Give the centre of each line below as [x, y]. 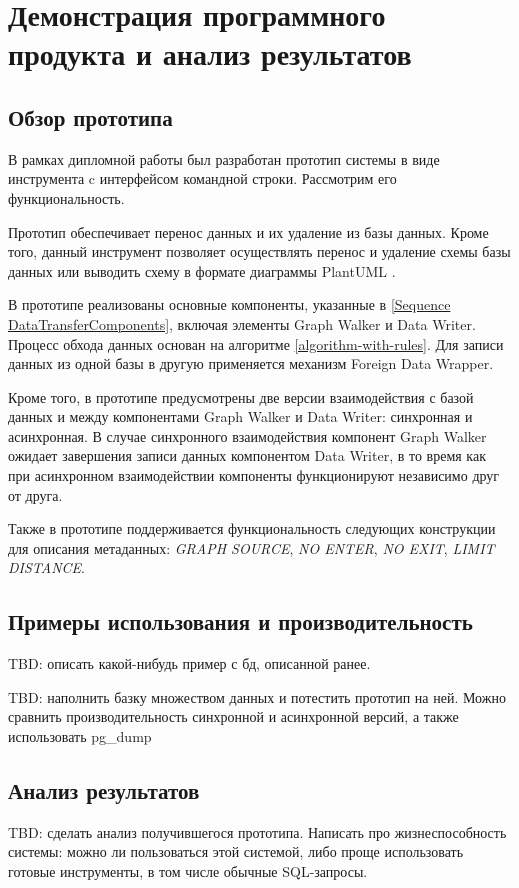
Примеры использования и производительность [240, 621]
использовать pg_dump [80, 736]
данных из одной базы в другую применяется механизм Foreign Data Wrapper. [251, 363]
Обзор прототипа [90, 116]
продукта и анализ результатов [210, 53]
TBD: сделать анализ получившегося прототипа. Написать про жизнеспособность [257, 831]
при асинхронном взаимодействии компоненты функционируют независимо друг [254, 475]
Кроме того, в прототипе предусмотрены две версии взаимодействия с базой [241, 396]
